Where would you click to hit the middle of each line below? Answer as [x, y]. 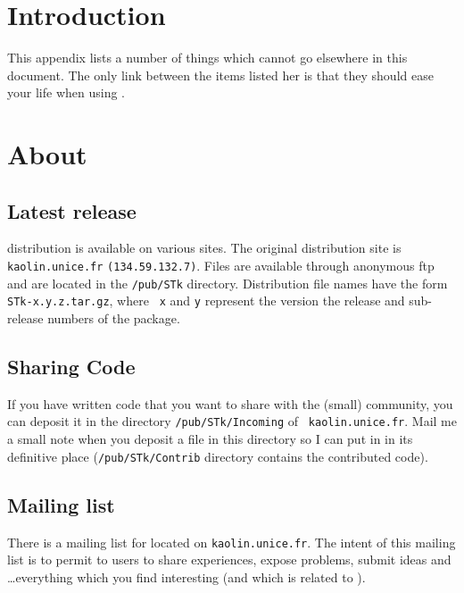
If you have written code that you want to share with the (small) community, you [230, 403]
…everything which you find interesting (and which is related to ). [186, 576]
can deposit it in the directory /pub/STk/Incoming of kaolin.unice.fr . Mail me [232, 421]
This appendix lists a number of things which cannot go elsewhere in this [207, 58]
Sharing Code [71, 367]
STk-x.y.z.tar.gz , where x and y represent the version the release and [206, 301]
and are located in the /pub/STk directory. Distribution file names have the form [228, 283]
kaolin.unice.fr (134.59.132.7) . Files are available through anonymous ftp [221, 266]
